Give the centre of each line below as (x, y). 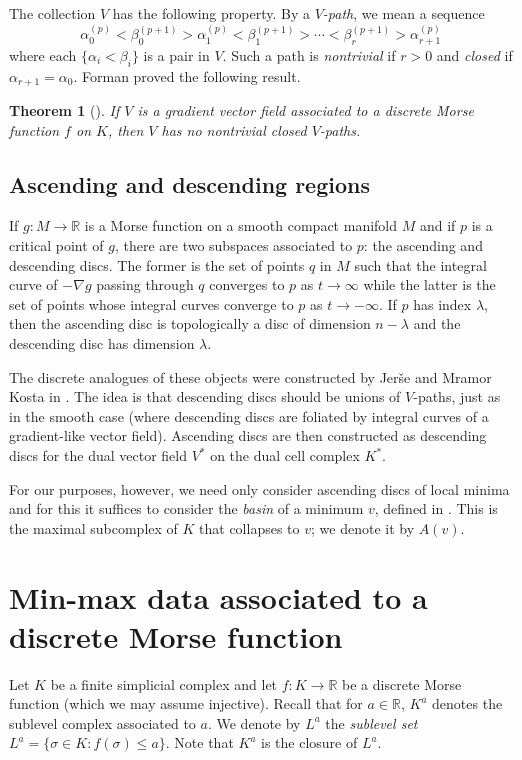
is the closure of (309, 742)
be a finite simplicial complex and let (164, 683)
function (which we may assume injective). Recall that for (186, 703)
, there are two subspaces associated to (233, 245)
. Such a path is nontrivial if (309, 54)
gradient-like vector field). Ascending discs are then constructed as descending (248, 435)
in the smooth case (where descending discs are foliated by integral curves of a (249, 415)
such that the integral (420, 264)
